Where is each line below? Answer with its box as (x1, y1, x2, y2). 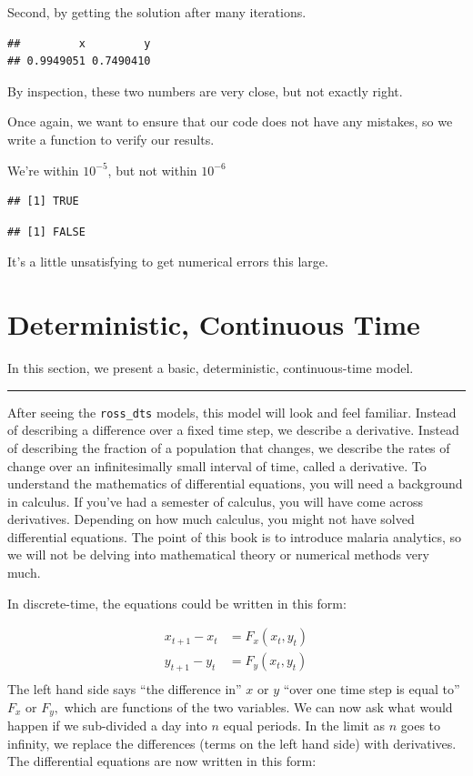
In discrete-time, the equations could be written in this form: (7, 593, 347, 612)
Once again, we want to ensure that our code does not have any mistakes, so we (7, 112, 453, 131)
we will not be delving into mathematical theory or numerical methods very (7, 545, 429, 564)
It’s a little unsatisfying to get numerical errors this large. (7, 252, 328, 271)
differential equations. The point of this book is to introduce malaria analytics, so (7, 527, 462, 546)
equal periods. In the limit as (223, 716, 386, 735)
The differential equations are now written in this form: (7, 751, 317, 771)
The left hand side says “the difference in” (7, 680, 242, 699)
